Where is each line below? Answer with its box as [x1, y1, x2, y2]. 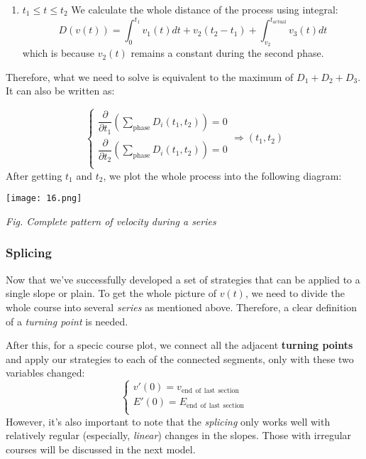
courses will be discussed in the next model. [6, 441, 196, 456]
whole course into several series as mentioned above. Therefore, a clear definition [6, 299, 357, 314]
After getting [6, 168, 62, 183]
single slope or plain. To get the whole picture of [6, 286, 216, 301]
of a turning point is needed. [6, 313, 128, 328]
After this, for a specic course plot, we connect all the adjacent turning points [6, 337, 353, 352]
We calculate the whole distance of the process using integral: [71, 2, 338, 16]
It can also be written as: [6, 83, 115, 98]
